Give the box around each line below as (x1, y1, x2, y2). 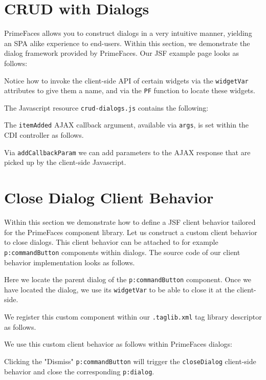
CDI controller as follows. (4, 130, 84, 140)
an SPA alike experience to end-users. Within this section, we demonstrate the (4, 37, 250, 48)
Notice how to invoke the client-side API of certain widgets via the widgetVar (4, 75, 249, 86)
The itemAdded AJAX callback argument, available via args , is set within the (4, 119, 249, 130)
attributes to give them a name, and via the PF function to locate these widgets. (4, 85, 255, 96)
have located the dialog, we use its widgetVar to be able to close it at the (4, 284, 235, 294)
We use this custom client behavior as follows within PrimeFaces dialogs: (4, 339, 232, 349)
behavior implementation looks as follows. (4, 257, 135, 267)
